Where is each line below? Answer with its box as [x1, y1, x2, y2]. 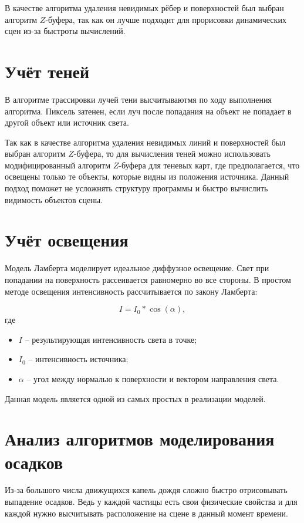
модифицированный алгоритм [5, 158, 110, 171]
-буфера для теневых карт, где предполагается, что [119, 158, 300, 171]
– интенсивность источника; [28, 353, 129, 365]
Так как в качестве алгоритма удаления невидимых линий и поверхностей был [5, 136, 286, 148]
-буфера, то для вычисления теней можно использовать [73, 147, 271, 160]
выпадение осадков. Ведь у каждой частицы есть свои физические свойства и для [5, 495, 298, 508]
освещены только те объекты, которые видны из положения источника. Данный [5, 170, 289, 183]
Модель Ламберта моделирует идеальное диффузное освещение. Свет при [5, 262, 269, 274]
